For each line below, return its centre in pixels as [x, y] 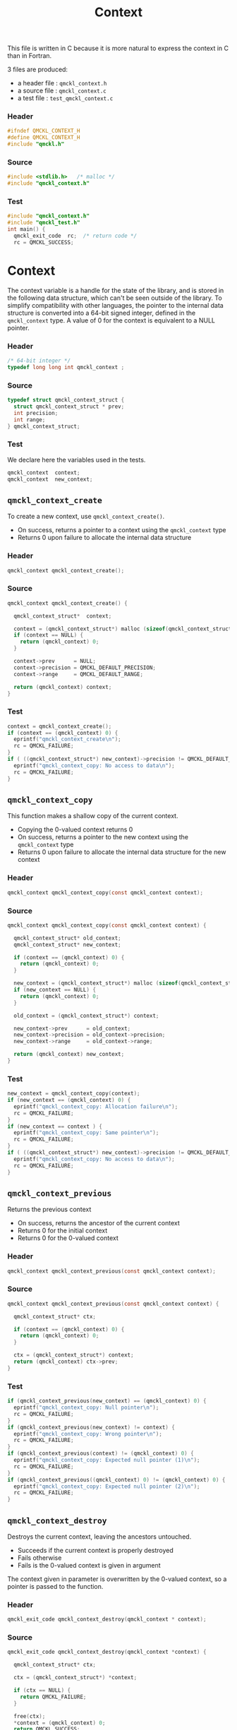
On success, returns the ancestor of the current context [98, 1223]
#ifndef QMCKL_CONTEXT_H [44, 131]
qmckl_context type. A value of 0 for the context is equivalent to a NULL [111, 320]
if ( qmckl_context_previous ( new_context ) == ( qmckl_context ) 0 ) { [107, 1401]
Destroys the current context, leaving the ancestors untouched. [99, 1537]
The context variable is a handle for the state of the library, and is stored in [116, 290]
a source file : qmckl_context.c [62, 91]
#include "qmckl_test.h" [44, 223]
